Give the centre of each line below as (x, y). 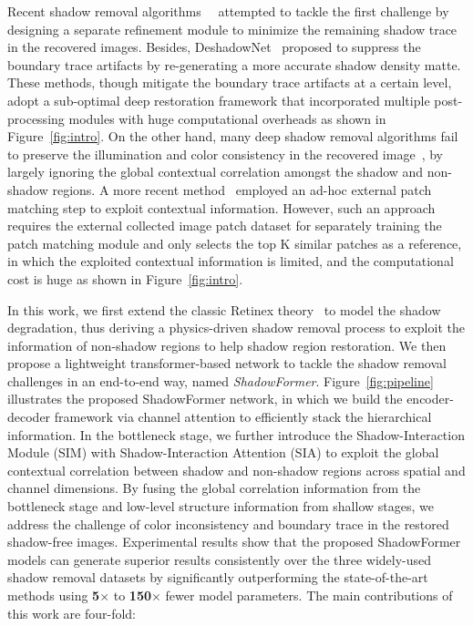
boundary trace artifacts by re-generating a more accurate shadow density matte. (234, 64)
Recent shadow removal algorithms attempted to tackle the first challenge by (228, 11)
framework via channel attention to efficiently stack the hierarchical (243, 417)
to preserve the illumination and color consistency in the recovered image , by (225, 154)
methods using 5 (54, 595)
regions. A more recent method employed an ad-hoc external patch (242, 189)
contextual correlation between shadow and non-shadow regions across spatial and (236, 470)
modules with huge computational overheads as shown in (227, 118)
